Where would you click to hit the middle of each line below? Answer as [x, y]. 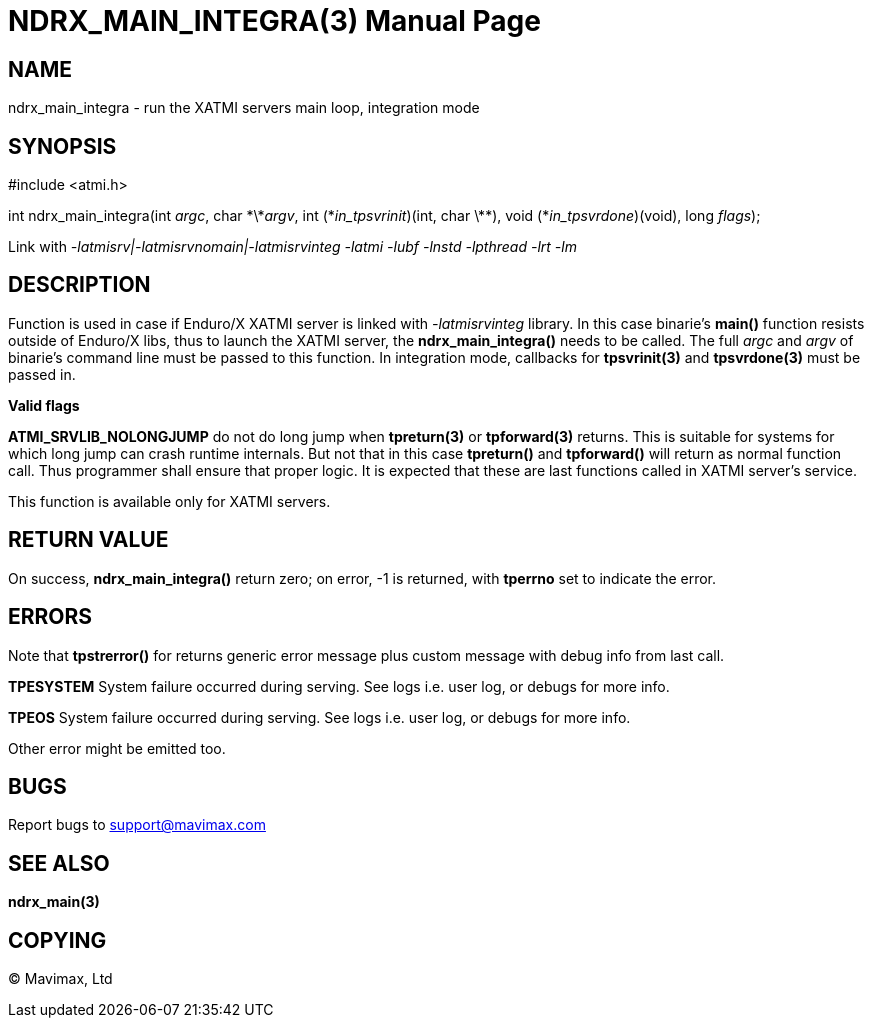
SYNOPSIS [62, 146]
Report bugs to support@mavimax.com [137, 825]
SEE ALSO [59, 863]
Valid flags [44, 405]
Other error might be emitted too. [117, 748]
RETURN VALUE [88, 540]
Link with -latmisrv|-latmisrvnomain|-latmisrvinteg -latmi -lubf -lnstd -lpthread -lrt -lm [292, 247]
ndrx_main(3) [54, 902]
